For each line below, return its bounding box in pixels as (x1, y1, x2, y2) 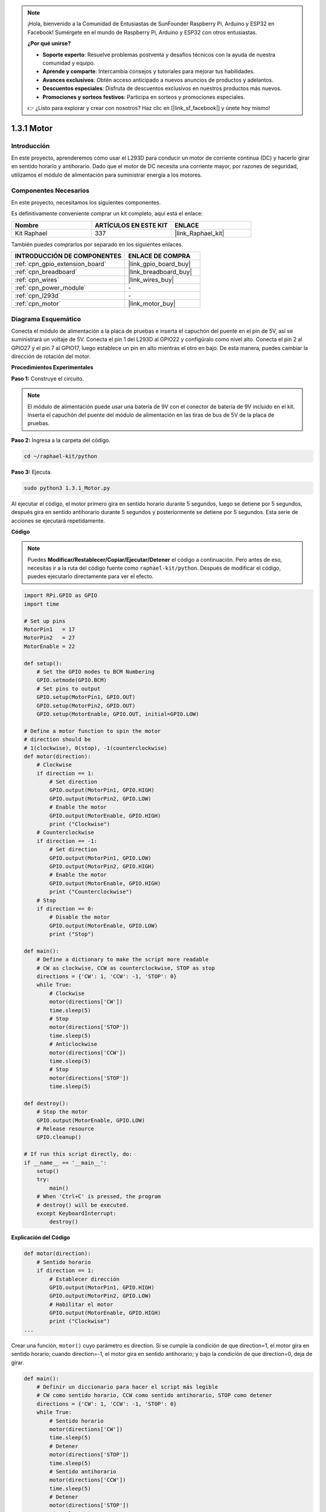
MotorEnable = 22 (24, 643, 75, 650)
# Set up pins (24, 618, 66, 624)
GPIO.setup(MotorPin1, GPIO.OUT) (36, 694, 136, 701)
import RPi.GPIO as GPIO (24, 592, 98, 599)
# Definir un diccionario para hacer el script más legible (36, 1384, 219, 1390)
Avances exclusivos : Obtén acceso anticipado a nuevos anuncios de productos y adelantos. (42, 76, 274, 83)
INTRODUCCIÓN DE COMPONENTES (14, 252, 122, 260)
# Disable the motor (49, 914, 110, 921)
